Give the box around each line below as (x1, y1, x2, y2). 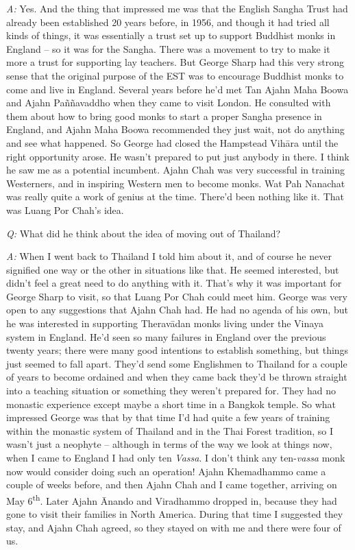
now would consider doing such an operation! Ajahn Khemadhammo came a (6, 464, 326, 478)
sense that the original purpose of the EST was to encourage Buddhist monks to (6, 68, 344, 82)
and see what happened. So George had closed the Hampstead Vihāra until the (6, 135, 339, 150)
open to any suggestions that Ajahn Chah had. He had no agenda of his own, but (6, 302, 348, 317)
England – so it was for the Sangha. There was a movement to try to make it (6, 41, 330, 56)
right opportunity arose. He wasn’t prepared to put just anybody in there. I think (6, 149, 350, 163)
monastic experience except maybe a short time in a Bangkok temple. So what (6, 396, 336, 411)
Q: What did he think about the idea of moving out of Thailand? (6, 226, 281, 240)
